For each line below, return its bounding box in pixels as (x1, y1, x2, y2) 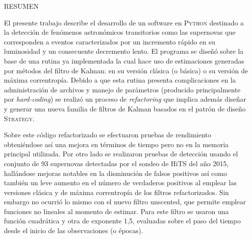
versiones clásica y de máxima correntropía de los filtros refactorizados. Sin (4, 187, 229, 197)
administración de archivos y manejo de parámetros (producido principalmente (4, 84, 241, 94)
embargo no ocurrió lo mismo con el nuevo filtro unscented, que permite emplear (4, 196, 246, 207)
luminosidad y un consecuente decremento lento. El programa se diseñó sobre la (4, 46, 244, 56)
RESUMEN (4, 1, 39, 11)
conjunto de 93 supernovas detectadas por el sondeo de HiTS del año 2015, (4, 158, 229, 168)
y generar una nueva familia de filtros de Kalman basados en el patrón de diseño (4, 103, 246, 113)
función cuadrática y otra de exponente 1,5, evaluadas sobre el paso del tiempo (4, 216, 241, 226)
